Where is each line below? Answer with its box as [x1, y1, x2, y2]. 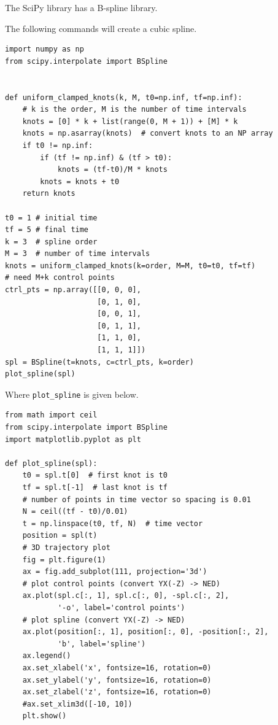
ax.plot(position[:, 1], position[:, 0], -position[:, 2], [22, 627, 269, 637]
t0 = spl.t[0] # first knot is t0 [22, 471, 168, 480]
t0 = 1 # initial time [5, 213, 98, 222]
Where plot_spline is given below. [5, 387, 139, 400]
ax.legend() [22, 651, 71, 661]
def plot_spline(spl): [5, 459, 98, 468]
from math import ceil [5, 411, 98, 420]
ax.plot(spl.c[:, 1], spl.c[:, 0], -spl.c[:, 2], [22, 591, 230, 600]
